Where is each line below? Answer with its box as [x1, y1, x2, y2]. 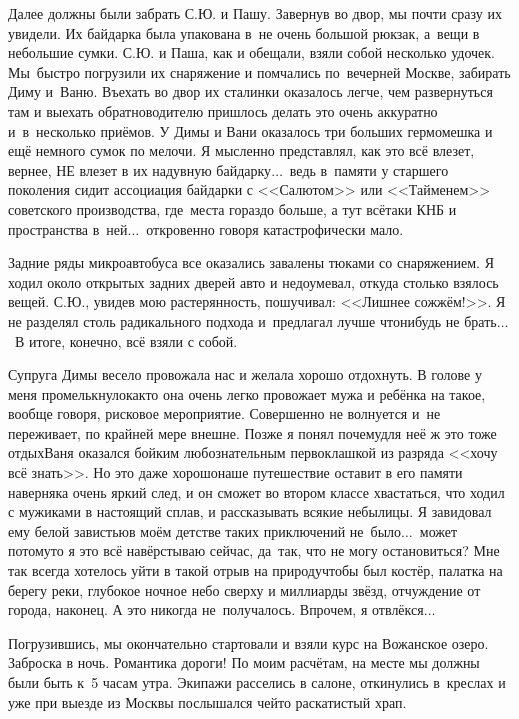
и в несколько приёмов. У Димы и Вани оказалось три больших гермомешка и [8, 120, 493, 141]
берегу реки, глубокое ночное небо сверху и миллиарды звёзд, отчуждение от [8, 579, 481, 600]
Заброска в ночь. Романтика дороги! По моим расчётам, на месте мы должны [8, 652, 480, 673]
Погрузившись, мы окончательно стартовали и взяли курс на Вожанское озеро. [8, 632, 489, 653]
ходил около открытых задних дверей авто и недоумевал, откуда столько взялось [8, 271, 499, 292]
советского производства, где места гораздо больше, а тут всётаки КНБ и [8, 198, 457, 219]
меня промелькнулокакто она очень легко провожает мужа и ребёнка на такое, [8, 383, 486, 404]
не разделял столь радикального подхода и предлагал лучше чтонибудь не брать [8, 310, 497, 331]
